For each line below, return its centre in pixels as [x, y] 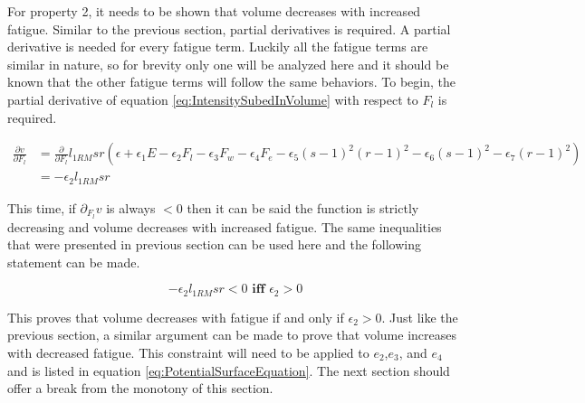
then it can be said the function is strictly [303, 207]
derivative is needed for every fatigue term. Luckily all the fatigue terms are [218, 47]
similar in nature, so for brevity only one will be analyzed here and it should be [228, 64]
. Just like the [420, 317]
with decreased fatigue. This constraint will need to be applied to [188, 352]
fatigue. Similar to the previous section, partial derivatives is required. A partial [229, 28]
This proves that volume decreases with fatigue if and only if [176, 317]
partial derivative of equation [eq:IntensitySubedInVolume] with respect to [213, 99]
